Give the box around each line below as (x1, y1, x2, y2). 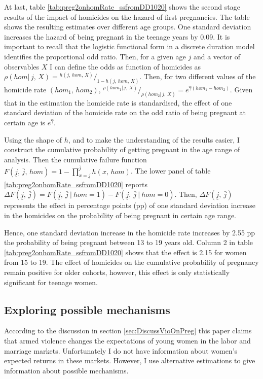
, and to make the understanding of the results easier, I (68, 134, 240, 145)
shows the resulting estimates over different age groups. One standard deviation (4, 21, 251, 32)
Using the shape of (4, 134, 62, 145)
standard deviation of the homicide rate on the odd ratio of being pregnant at (4, 107, 246, 118)
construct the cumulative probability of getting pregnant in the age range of (4, 144, 240, 155)
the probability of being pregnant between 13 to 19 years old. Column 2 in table (4, 237, 253, 248)
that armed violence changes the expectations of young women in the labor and (4, 335, 251, 346)
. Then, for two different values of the (139, 71, 256, 82)
